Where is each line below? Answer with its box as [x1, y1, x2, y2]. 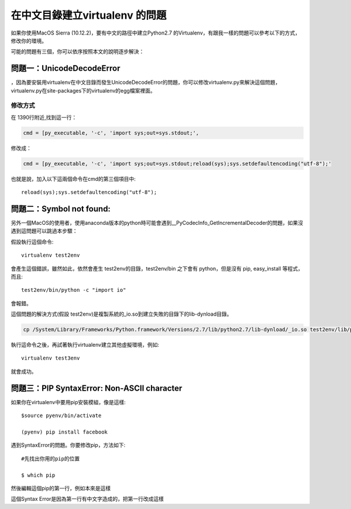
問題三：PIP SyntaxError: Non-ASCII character [11, 383, 183, 393]
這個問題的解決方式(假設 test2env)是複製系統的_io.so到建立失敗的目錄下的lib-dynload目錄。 [11, 310, 232, 317]
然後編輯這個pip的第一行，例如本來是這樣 [11, 484, 111, 491]
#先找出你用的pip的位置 [21, 455, 80, 462]
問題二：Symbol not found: [11, 204, 111, 214]
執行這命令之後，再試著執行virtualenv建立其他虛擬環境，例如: [11, 341, 159, 349]
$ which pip [21, 472, 56, 479]
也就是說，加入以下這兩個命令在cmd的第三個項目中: [11, 175, 136, 182]
